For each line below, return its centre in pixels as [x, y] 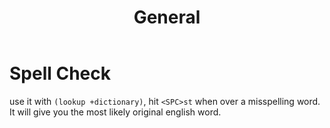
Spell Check [60, 73]
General [167, 17]
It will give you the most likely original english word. [115, 112]
